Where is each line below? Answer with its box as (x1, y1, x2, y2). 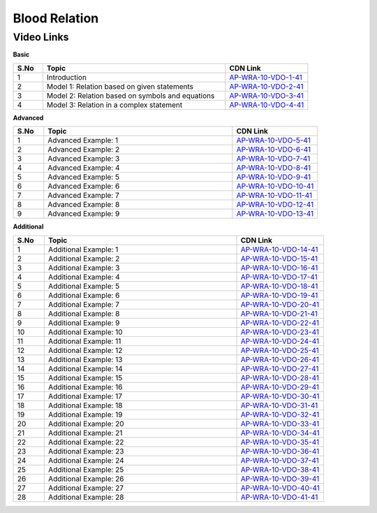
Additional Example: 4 (47, 272, 120, 282)
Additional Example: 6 (47, 290, 120, 300)
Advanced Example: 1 (47, 136, 119, 145)
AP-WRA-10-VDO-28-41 (240, 373, 320, 382)
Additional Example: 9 (47, 318, 120, 328)
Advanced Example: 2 (47, 145, 120, 154)
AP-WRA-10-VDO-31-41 (240, 400, 318, 410)
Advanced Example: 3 (47, 154, 120, 164)
